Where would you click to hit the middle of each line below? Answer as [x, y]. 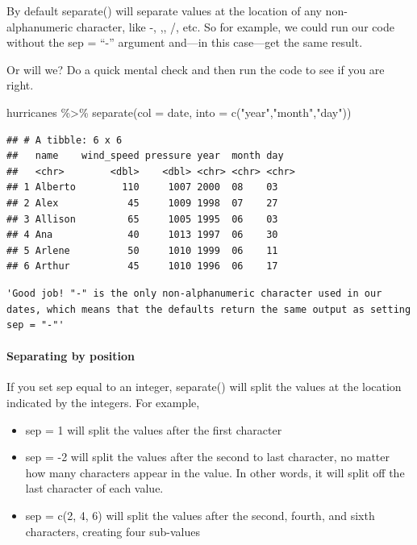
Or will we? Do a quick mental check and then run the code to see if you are [196, 69]
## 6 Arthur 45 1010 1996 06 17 [142, 266]
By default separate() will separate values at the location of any [164, 10]
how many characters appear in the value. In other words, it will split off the [215, 472]
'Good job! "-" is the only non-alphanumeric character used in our [194, 293]
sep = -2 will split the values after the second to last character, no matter [208, 457]
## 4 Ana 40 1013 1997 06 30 [142, 235]
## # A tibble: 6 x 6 [65, 140]
